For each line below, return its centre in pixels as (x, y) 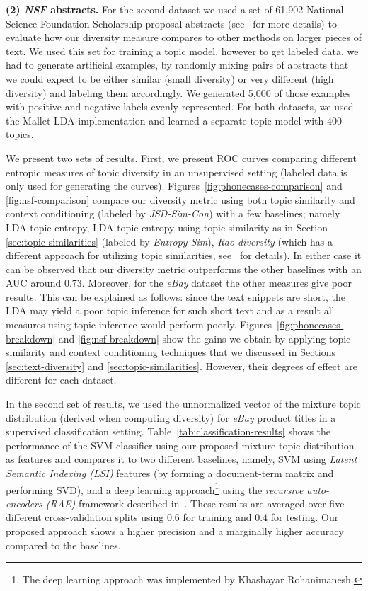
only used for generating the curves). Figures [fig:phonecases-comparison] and (174, 186)
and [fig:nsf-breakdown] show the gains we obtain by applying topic (205, 338)
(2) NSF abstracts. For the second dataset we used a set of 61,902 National (175, 9)
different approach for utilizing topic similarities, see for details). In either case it (184, 255)
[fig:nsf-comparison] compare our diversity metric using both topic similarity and (180, 199)
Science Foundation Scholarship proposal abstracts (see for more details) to (171, 23)
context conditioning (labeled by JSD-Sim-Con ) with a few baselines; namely (173, 213)
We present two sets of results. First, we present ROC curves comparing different (181, 157)
